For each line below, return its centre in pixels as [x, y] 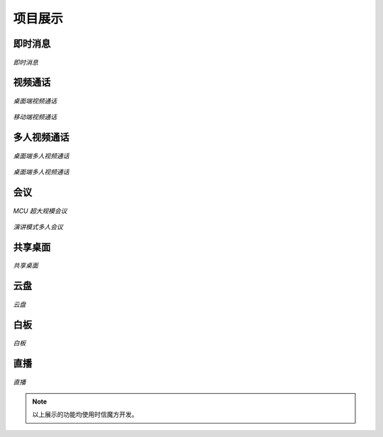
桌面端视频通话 [35, 101]
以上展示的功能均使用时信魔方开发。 [85, 414]
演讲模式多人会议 [38, 226]
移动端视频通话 [35, 117]
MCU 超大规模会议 [40, 211]
